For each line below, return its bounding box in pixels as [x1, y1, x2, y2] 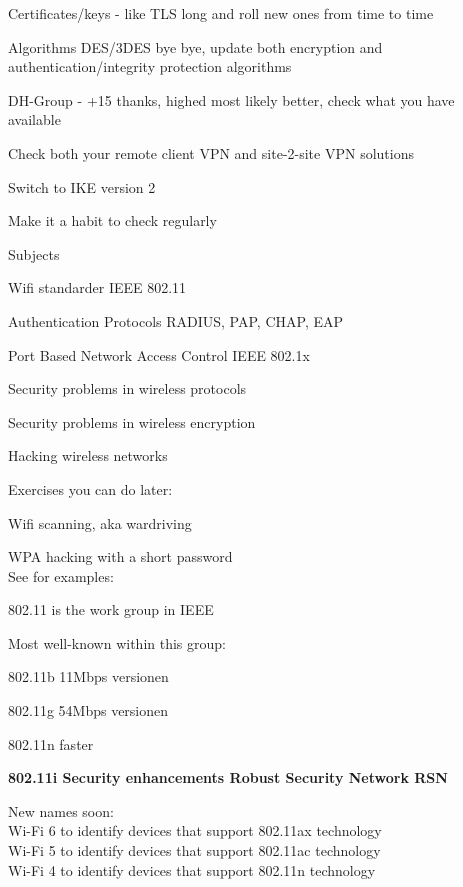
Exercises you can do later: [8, 478, 173, 499]
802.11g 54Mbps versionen [8, 700, 169, 721]
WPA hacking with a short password [8, 546, 233, 567]
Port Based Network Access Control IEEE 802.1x [8, 344, 310, 365]
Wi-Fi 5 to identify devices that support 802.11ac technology [8, 840, 381, 861]
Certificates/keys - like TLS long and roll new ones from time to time [8, 3, 434, 23]
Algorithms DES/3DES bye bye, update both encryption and [8, 36, 383, 57]
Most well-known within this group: [8, 632, 226, 653]
